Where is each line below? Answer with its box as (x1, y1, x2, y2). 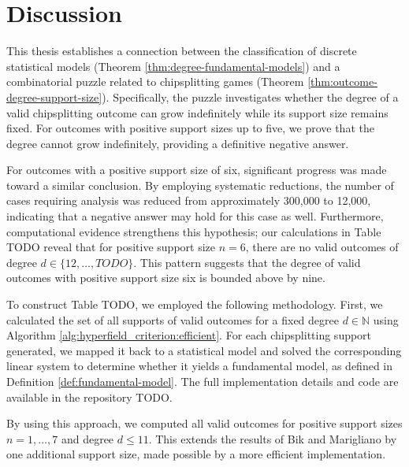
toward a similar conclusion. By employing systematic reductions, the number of (6, 176, 394, 193)
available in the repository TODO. (6, 388, 173, 405)
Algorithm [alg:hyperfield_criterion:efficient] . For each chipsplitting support (6, 327, 372, 343)
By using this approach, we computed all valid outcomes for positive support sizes (6, 415, 403, 432)
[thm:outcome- (307, 73, 377, 90)
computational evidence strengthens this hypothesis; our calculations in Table (6, 223, 381, 239)
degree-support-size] (6, 88, 102, 105)
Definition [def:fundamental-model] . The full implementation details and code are (6, 373, 399, 389)
